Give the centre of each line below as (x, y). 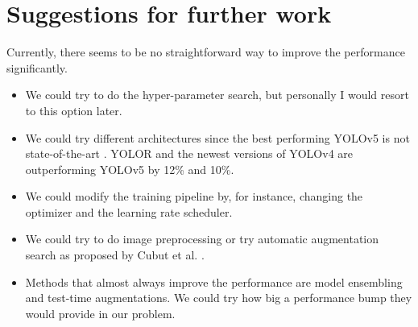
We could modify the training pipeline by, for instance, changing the (194, 196)
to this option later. (74, 110)
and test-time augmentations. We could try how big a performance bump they (219, 298)
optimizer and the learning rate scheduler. (129, 211)
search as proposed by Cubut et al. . (115, 255)
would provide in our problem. (100, 313)
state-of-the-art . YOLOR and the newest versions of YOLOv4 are (189, 153)
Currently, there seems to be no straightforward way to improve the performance (206, 52)
